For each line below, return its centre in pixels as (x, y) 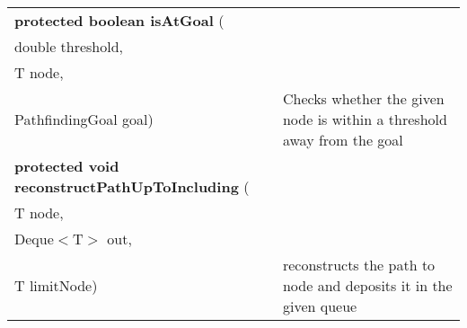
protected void (67, 166)
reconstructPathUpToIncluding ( (132, 186)
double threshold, (69, 46)
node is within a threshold (365, 119)
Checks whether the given (363, 98)
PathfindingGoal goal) (84, 119)
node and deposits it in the (367, 285)
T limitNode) (56, 285)
